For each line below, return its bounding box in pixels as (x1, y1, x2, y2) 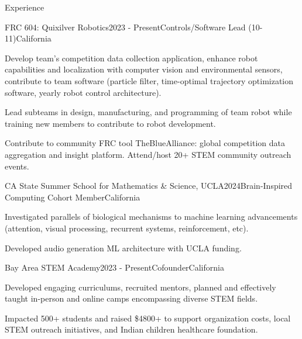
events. (5, 160, 29, 172)
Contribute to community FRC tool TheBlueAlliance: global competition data (5, 137, 285, 149)
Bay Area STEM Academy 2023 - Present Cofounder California (5, 261, 224, 274)
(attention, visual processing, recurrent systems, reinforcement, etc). (5, 222, 249, 234)
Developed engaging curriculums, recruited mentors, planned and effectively (5, 281, 276, 293)
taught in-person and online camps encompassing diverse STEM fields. (5, 292, 258, 305)
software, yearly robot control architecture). (5, 86, 162, 98)
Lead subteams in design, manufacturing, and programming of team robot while (5, 106, 292, 118)
